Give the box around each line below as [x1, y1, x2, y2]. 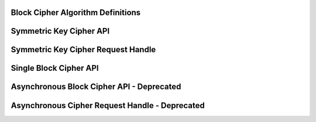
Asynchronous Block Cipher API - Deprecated [11, 82, 181, 92]
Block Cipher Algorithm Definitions [11, 8, 141, 17]
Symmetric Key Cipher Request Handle [11, 45, 156, 55]
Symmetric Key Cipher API [11, 26, 110, 36]
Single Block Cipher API [11, 63, 99, 73]
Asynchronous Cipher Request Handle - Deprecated [11, 101, 205, 110]
